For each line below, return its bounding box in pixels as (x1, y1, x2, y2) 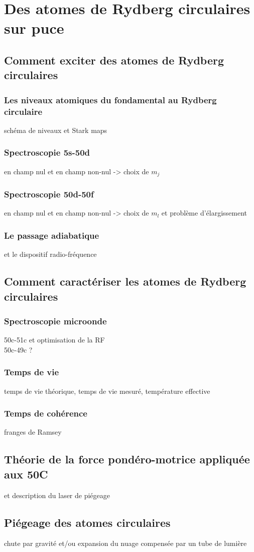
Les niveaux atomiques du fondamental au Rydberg (4, 93, 217, 106)
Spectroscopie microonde (4, 314, 107, 327)
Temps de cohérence (4, 407, 87, 420)
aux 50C (4, 466, 48, 481)
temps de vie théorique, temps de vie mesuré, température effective (4, 385, 210, 396)
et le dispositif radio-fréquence (4, 249, 97, 259)
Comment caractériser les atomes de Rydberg (4, 273, 246, 289)
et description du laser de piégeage (4, 490, 110, 500)
